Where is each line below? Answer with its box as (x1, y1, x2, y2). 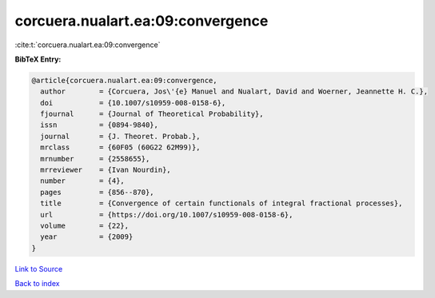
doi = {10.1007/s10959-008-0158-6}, (40, 98, 226, 107)
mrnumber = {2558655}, (40, 154, 150, 163)
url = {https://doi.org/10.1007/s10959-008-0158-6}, (40, 210, 293, 219)
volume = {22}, (40, 221, 130, 230)
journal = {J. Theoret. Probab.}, (40, 132, 201, 141)
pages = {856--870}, (40, 188, 155, 197)
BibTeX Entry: (14, 54, 62, 64)
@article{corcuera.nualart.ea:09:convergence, (31, 76, 217, 85)
